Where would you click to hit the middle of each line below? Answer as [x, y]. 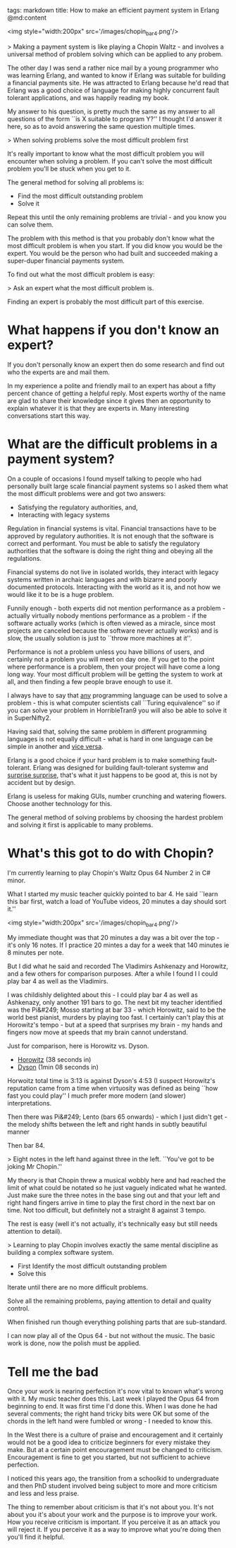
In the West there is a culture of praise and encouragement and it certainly [115, 1435]
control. [19, 1308]
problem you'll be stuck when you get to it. [69, 168]
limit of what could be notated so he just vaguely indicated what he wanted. [117, 1188]
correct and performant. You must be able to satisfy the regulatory [104, 543]
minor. [17, 880]
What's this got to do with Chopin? [111, 853]
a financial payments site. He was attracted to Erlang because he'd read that [118, 82]
